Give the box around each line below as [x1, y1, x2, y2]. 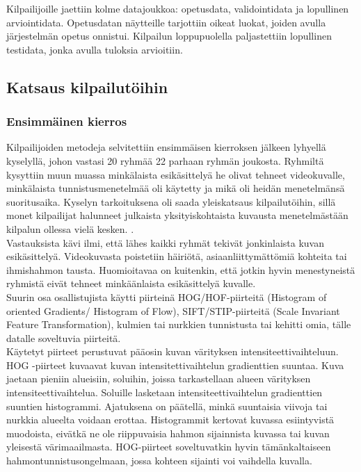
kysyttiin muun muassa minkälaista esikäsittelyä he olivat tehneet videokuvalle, [6, 167, 345, 181]
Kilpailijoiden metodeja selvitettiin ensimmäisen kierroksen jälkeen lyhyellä [6, 140, 326, 154]
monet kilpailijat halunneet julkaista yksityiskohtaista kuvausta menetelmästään [6, 208, 348, 222]
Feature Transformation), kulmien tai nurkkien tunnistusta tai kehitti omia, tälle [6, 317, 351, 332]
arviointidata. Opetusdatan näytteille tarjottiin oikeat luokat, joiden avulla [6, 15, 326, 29]
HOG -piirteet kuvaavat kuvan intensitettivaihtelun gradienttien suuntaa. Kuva [6, 357, 344, 372]
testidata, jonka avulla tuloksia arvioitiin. [6, 42, 183, 56]
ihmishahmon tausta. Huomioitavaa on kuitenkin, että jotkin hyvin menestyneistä [6, 262, 355, 277]
